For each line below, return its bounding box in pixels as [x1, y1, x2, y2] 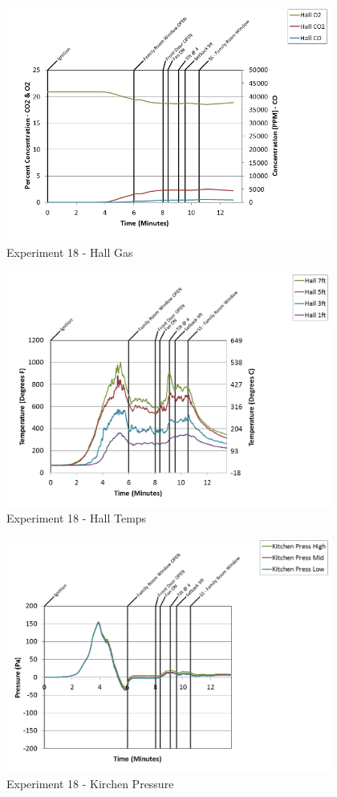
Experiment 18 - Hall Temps [6, 510, 147, 527]
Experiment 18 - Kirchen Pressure [6, 775, 174, 792]
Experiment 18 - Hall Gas [6, 244, 133, 261]
